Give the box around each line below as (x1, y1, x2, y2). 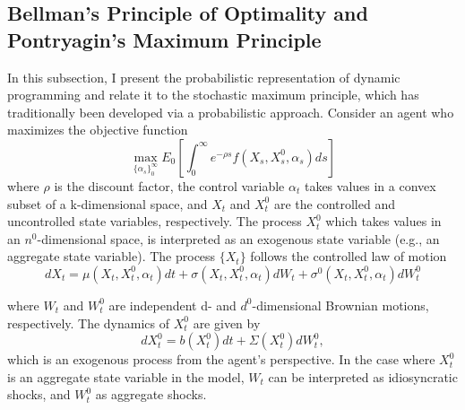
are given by (193, 313, 261, 332)
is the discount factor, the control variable (54, 176, 285, 195)
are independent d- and (108, 295, 237, 314)
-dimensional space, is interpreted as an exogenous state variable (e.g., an (37, 229, 440, 248)
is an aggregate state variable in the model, (7, 367, 245, 386)
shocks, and (7, 385, 71, 404)
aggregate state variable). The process (7, 247, 216, 266)
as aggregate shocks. (95, 385, 207, 404)
